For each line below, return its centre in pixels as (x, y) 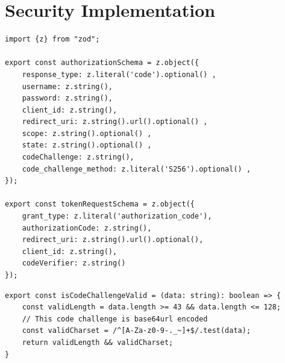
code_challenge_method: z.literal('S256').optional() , (136, 169)
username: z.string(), (67, 86)
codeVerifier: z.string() (74, 263)
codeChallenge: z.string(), (78, 157)
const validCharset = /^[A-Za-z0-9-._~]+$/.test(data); (136, 331)
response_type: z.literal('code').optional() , (119, 74)
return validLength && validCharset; (98, 342)
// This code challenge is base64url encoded (115, 319)
